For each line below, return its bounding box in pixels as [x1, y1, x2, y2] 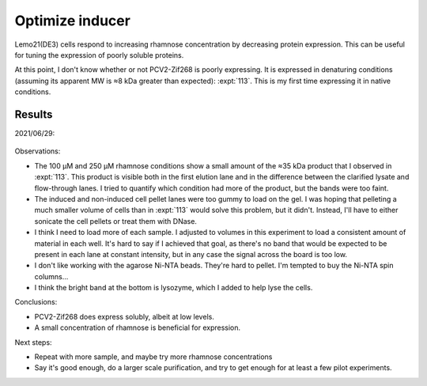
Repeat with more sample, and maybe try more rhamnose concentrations [34, 352, 273, 361]
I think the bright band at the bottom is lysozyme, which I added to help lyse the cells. [34, 283, 313, 293]
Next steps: [14, 337, 52, 347]
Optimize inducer [14, 12, 130, 29]
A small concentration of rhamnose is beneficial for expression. [34, 323, 241, 332]
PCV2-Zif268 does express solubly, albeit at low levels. [34, 312, 215, 321]
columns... [34, 271, 69, 281]
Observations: [14, 146, 61, 156]
